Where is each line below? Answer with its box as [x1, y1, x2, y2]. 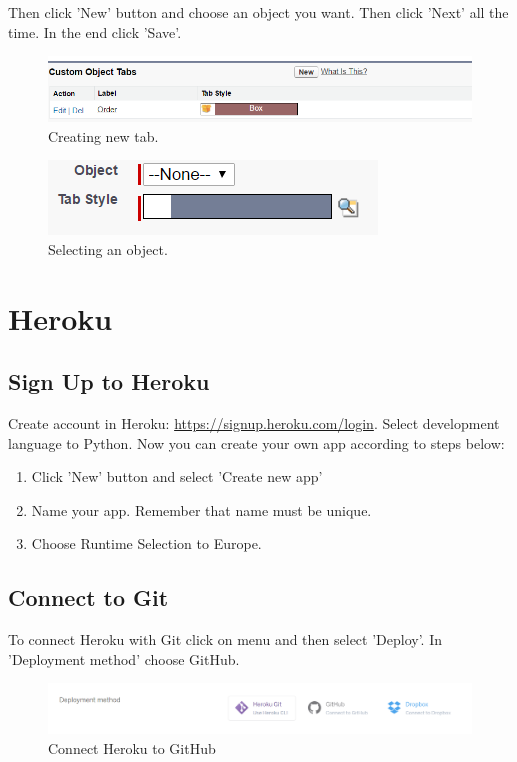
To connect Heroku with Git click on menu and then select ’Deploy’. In [8, 629, 442, 650]
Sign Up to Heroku [8, 366, 210, 397]
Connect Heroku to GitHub [48, 737, 216, 758]
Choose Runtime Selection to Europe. [31, 533, 262, 554]
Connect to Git [8, 582, 169, 613]
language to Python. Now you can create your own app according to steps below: [8, 432, 505, 453]
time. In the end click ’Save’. [8, 21, 182, 42]
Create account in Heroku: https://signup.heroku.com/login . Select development [8, 412, 500, 433]
